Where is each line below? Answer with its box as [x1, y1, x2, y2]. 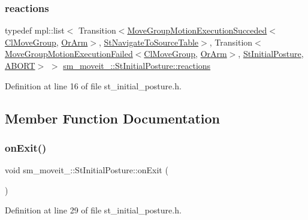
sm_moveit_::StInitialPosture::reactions [63, 59, 211, 71]
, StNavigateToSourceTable [98, 35, 199, 48]
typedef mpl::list [5, 24, 65, 37]
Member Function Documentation [5, 109, 221, 127]
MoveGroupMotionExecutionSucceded [127, 24, 267, 37]
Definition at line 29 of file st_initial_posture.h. [5, 204, 182, 216]
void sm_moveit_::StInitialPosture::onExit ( [5, 164, 168, 176]
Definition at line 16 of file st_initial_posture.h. [5, 79, 182, 92]
